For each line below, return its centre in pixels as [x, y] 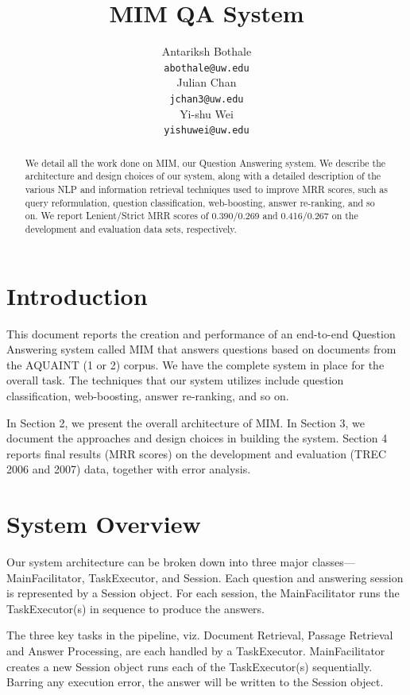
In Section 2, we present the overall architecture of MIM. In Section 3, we [186, 422]
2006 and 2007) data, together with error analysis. [129, 469]
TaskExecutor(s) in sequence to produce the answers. [136, 608]
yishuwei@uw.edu [207, 131]
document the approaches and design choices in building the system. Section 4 [197, 438]
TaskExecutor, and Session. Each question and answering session [246, 577]
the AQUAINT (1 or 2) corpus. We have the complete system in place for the [195, 364]
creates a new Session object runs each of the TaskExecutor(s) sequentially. [190, 666]
